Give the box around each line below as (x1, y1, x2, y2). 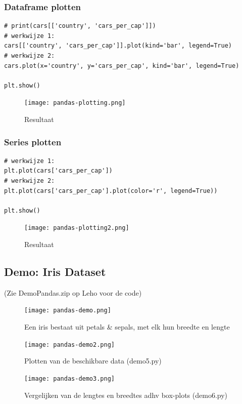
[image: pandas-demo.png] (24, 307, 111, 314)
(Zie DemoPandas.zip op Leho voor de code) (4, 287, 142, 298)
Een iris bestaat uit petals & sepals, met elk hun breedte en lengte (24, 321, 230, 332)
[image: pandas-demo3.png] (24, 375, 115, 382)
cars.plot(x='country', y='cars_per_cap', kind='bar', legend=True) (4, 62, 239, 69)
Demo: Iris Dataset (4, 264, 106, 279)
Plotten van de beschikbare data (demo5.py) (24, 355, 162, 366)
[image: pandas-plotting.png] (24, 99, 126, 107)
